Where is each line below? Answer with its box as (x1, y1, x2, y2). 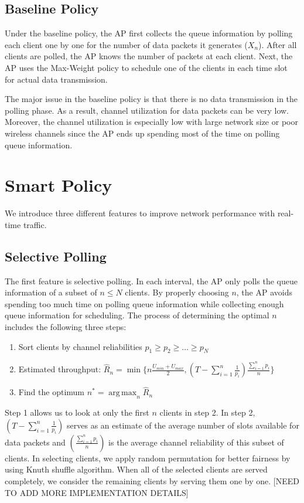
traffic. (23, 218, 47, 230)
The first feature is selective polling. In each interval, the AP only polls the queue (5, 274, 298, 287)
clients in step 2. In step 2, (159, 406, 255, 419)
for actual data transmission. (5, 73, 108, 85)
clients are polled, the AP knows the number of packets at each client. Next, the (5, 50, 293, 62)
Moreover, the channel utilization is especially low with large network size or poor (5, 115, 298, 128)
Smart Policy (5, 173, 112, 197)
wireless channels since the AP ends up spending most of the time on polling (5, 127, 280, 139)
